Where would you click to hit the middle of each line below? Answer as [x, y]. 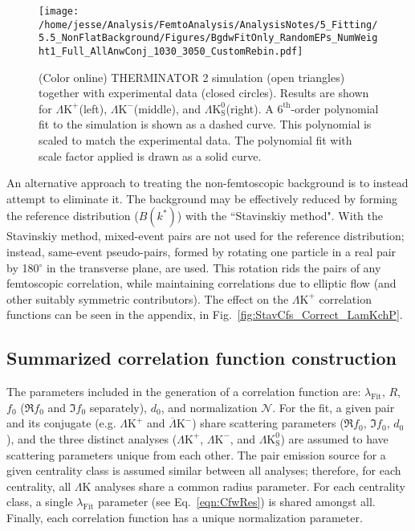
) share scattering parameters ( [268, 423]
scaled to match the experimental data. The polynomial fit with [195, 140]
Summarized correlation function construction [201, 358]
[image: [59, 11]
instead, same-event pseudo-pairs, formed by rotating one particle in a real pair [201, 251]
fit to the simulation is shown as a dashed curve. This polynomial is [205, 124]
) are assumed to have [334, 438]
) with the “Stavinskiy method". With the [280, 216]
